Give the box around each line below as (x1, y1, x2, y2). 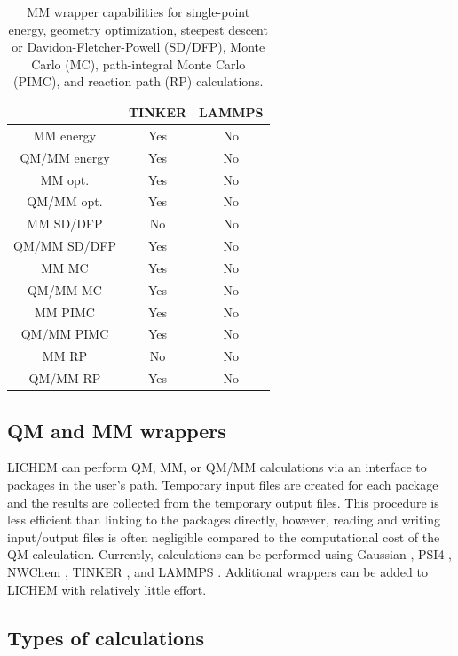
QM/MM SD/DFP (13, 236, 116, 255)
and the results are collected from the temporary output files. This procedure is (7, 492, 439, 511)
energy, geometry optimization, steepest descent (8, 20, 268, 38)
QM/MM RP (28, 369, 101, 388)
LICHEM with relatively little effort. (7, 580, 207, 598)
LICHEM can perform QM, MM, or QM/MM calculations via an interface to (7, 458, 427, 476)
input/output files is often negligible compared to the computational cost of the (7, 527, 440, 546)
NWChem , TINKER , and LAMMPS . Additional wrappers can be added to (7, 562, 428, 580)
